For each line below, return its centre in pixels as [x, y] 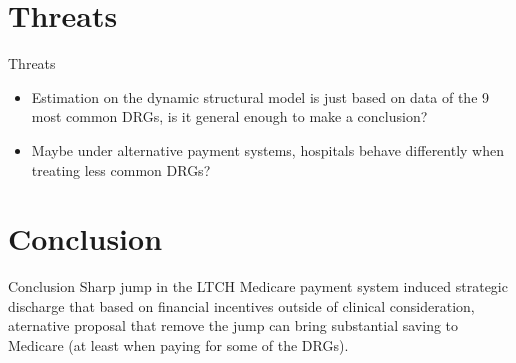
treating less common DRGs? [121, 169]
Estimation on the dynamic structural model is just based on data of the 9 [260, 96]
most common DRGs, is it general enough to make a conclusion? [229, 116]
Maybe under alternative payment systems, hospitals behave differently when [268, 149]
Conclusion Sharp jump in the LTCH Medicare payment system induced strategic [258, 286]
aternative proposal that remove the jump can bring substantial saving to [233, 325]
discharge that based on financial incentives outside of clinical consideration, [241, 305]
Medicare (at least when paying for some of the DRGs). [178, 345]
